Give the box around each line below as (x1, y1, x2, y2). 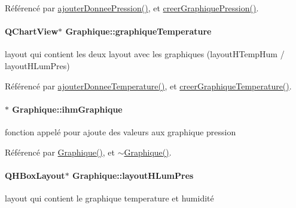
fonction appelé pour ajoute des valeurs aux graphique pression (5, 125, 236, 138)
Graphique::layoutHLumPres (72, 169, 194, 181)
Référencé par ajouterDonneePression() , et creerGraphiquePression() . (5, 2, 259, 14)
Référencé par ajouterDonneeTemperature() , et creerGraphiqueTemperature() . (5, 79, 292, 92)
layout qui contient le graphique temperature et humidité (5, 191, 214, 204)
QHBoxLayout (5, 169, 65, 181)
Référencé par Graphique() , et (5, 145, 115, 158)
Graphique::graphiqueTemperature (65, 25, 212, 38)
